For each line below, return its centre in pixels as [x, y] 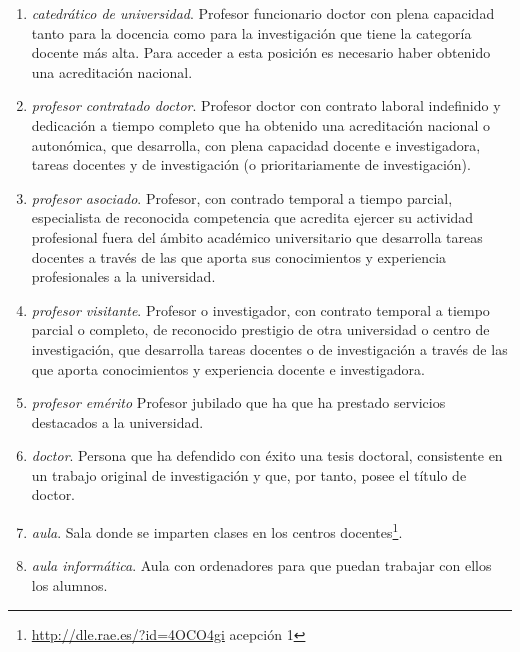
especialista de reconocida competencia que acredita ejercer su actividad [252, 217]
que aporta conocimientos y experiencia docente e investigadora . [228, 368]
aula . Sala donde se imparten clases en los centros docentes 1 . [217, 530]
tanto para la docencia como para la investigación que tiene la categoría [251, 32]
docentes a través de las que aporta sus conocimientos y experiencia [239, 256]
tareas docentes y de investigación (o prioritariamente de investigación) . [251, 164]
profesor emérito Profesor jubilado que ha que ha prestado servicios [238, 402]
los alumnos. [69, 584]
